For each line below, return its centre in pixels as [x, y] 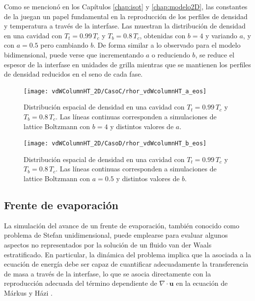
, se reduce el [215, 54]
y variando [221, 35]
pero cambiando [64, 45]
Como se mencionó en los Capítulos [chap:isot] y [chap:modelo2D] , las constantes [126, 6]
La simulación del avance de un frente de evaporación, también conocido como [122, 225]
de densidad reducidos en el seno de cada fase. [73, 74]
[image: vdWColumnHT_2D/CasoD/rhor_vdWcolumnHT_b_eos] [115, 144]
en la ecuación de [202, 283]
